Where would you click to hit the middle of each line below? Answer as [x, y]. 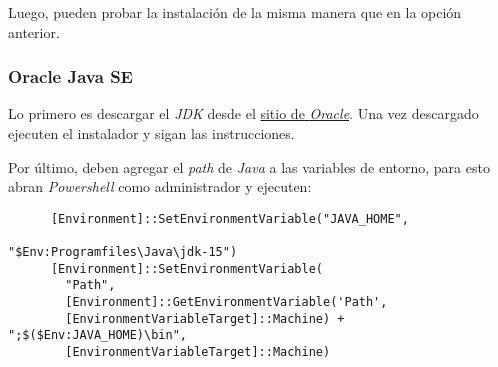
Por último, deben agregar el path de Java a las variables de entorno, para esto [249, 166]
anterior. [34, 31]
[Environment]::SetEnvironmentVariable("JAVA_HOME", [229, 218]
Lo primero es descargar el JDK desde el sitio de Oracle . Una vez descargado [243, 113]
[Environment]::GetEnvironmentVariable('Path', [226, 302]
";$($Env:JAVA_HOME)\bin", [97, 335]
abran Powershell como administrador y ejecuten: [160, 186]
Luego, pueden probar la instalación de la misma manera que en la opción [235, 12]
